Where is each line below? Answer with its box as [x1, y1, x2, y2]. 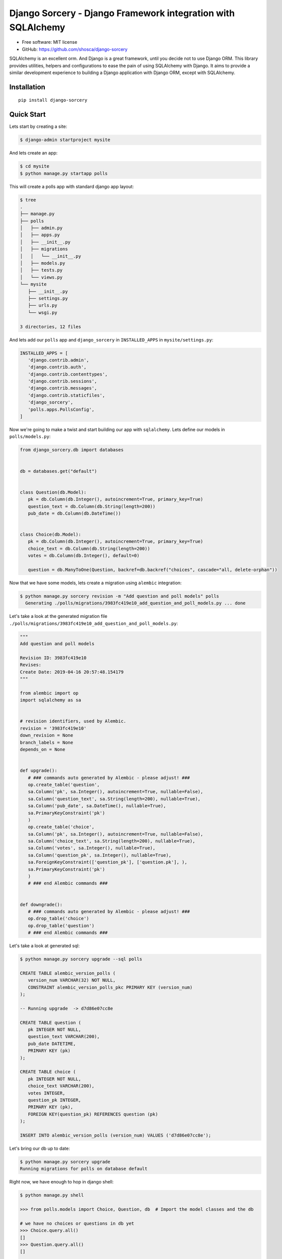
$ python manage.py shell [20, 1193, 84, 1198]
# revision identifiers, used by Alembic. [20, 718, 126, 724]
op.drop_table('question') [28, 923, 95, 929]
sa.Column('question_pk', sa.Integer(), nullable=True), [28, 852, 172, 858]
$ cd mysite [20, 164, 50, 169]
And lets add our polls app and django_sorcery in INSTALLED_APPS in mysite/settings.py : [9, 336, 214, 342]
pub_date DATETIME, [28, 1040, 76, 1046]
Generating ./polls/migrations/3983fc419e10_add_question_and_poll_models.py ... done [25, 600, 246, 606]
